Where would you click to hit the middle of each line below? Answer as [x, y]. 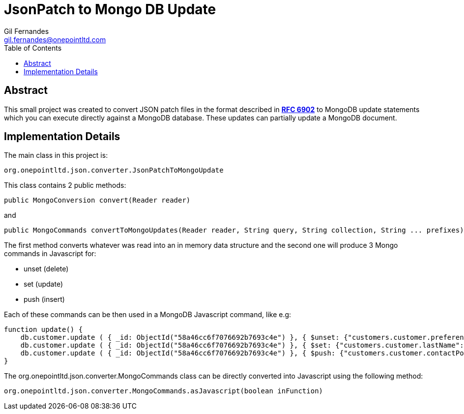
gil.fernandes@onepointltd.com [55, 39]
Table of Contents [33, 48]
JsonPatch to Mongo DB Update [110, 9]
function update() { [43, 330]
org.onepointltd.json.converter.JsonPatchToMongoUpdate [114, 170]
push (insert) [44, 299]
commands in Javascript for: [50, 254]
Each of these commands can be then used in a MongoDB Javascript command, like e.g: [148, 315]
